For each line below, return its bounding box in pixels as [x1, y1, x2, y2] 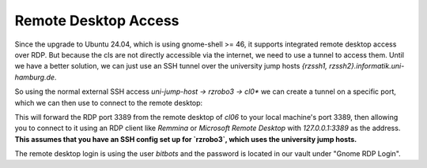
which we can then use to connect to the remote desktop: [14, 98, 203, 107]
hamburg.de [14, 72, 55, 82]
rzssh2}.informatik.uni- [328, 62, 405, 71]
